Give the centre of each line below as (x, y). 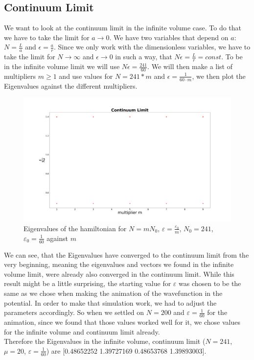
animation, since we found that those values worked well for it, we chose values (122, 322)
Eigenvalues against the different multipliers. (71, 85)
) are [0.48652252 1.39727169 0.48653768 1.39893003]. (126, 350)
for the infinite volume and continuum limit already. (82, 331)
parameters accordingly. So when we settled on (74, 312)
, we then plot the (219, 76)
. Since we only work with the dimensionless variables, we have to (152, 47)
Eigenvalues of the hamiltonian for (75, 228)
